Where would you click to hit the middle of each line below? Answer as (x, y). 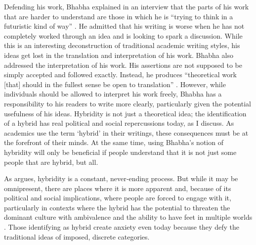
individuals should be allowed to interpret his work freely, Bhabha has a (113, 94)
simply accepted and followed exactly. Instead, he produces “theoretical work (120, 74)
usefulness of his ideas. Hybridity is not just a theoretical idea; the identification (125, 113)
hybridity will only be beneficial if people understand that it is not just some (120, 152)
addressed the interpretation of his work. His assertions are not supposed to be (123, 65)
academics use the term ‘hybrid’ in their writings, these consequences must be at (126, 132)
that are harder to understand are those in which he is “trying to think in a (119, 16)
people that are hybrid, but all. (51, 162)
